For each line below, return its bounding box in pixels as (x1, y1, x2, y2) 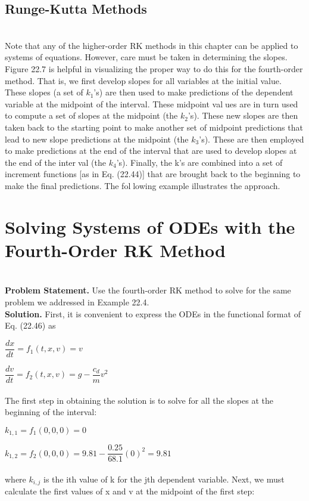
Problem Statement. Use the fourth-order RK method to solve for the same (5, 284, 291, 296)
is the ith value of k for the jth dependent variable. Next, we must (43, 472, 285, 485)
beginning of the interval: (5, 406, 97, 418)
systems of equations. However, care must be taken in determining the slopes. (5, 51, 288, 63)
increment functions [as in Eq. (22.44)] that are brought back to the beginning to (5, 168, 301, 180)
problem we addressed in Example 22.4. (5, 296, 149, 308)
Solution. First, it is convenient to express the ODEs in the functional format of (5, 307, 301, 320)
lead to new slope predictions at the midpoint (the (5, 132, 189, 145)
